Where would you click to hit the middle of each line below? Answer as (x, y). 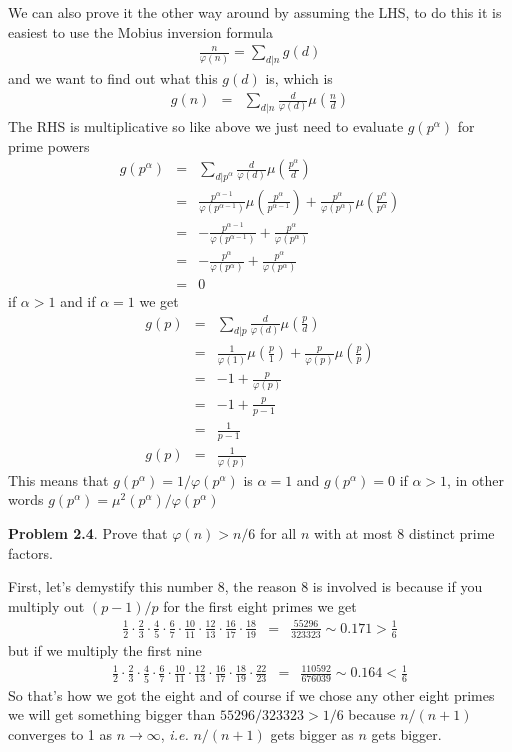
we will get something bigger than (112, 714)
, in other (475, 479)
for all (278, 532)
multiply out (46, 605)
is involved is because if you (397, 586)
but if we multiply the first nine (105, 650)
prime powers (49, 145)
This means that (58, 479)
